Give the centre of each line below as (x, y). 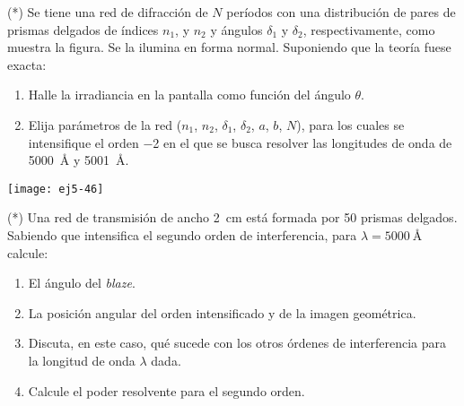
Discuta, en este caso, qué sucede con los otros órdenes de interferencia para (237, 343)
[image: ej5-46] (56, 189)
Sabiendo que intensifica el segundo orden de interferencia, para (182, 235)
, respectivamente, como (369, 29)
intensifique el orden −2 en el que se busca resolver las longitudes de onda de (240, 142)
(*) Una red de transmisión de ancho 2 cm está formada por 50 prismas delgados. (232, 217)
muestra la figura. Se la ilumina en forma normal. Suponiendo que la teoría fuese (229, 47)
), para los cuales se (350, 124)
